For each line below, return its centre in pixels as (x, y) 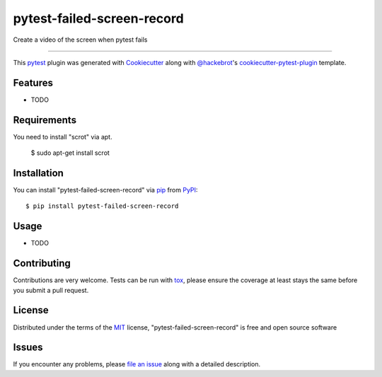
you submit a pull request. (51, 290)
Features (33, 82)
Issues (28, 348)
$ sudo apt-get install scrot (70, 153)
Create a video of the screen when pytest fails (80, 40)
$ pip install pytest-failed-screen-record (102, 206)
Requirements (45, 120)
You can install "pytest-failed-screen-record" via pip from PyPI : (105, 190)
